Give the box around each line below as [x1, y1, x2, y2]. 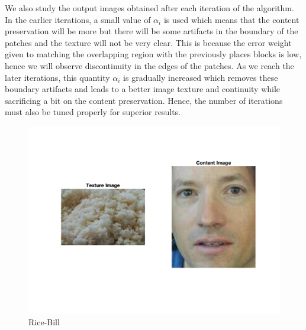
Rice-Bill [28, 316, 60, 328]
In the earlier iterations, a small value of [5, 13, 151, 25]
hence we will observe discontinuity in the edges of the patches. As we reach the [5, 59, 294, 71]
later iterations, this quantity [5, 71, 110, 83]
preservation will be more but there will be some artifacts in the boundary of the [5, 25, 298, 37]
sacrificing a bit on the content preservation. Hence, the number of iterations [5, 94, 283, 106]
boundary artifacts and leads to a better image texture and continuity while [5, 83, 281, 95]
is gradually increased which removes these [123, 71, 278, 83]
